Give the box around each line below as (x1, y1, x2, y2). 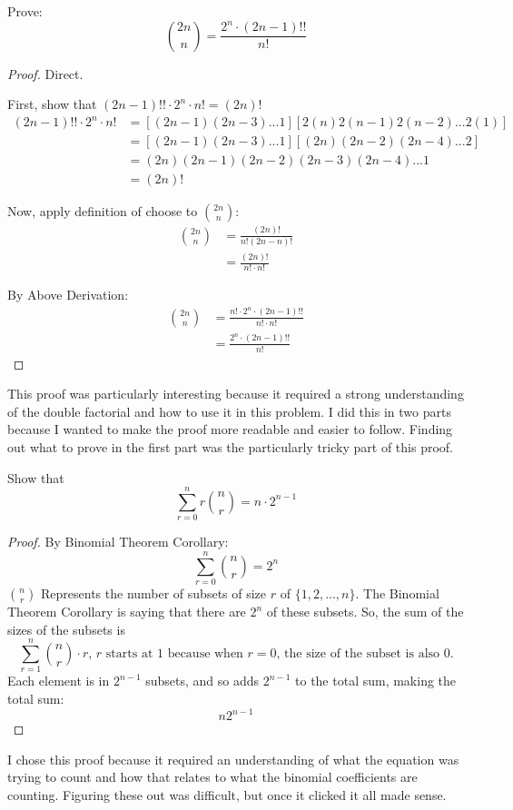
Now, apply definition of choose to (7, 202, 198, 221)
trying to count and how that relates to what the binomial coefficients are (7, 767, 418, 786)
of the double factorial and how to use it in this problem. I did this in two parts (7, 401, 451, 420)
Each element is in (7, 671, 110, 690)
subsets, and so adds (145, 671, 260, 690)
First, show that (7, 94, 97, 114)
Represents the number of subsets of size (41, 584, 267, 602)
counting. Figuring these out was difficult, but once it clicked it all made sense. (7, 785, 447, 804)
